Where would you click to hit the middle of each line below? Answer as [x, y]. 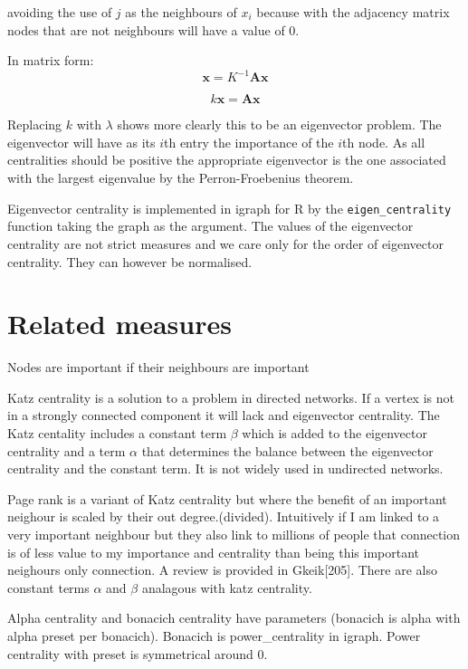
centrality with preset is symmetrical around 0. [138, 653]
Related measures [119, 324]
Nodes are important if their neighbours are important [158, 367]
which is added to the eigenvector [334, 433]
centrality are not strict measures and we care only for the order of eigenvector [225, 243]
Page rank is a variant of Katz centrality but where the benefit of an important [227, 498]
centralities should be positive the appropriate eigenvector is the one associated [227, 160]
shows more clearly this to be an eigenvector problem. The [279, 124]
